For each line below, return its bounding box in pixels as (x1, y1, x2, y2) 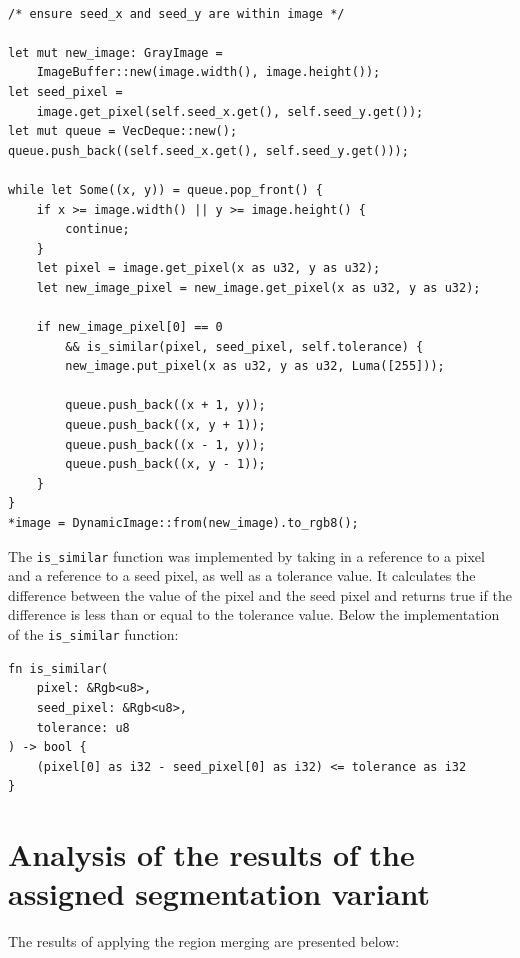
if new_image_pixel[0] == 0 (36, 320, 223, 335)
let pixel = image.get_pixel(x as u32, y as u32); (36, 261, 381, 276)
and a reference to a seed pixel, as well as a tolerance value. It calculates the (8, 565, 476, 586)
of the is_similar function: (8, 624, 179, 645)
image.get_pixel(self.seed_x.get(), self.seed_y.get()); (36, 104, 424, 119)
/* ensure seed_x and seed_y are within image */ (8, 6, 345, 21)
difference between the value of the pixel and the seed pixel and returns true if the (8, 584, 512, 605)
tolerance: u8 (36, 720, 130, 735)
